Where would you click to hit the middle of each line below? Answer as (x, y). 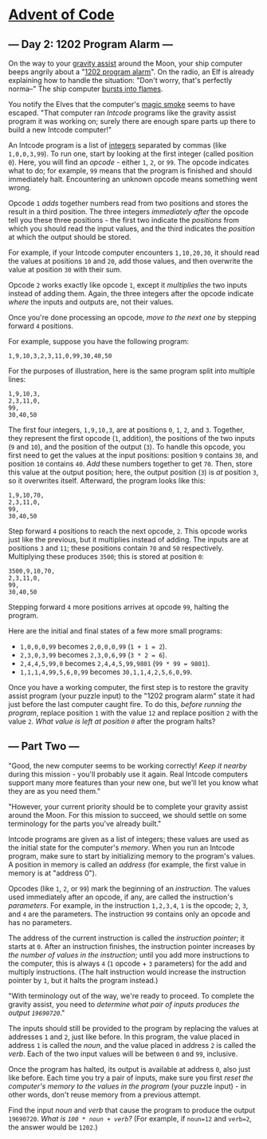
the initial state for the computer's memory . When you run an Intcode (122, 847)
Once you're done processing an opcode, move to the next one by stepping (132, 317)
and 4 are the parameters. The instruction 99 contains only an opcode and (130, 914)
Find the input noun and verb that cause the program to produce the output (132, 1110)
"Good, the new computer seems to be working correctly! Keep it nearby (128, 765)
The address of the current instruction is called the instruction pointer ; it (126, 938)
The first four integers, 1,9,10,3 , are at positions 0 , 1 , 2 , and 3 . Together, (126, 430)
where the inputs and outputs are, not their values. (91, 302)
